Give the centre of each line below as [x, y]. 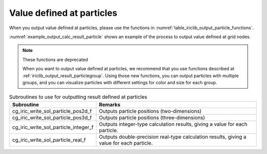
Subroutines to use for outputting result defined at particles [78, 97]
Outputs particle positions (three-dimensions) [152, 117]
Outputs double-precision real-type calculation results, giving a [173, 137]
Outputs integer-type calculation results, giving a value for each [173, 124]
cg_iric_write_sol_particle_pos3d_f [52, 117]
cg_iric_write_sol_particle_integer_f [53, 127]
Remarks [110, 104]
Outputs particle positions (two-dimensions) [150, 111]
